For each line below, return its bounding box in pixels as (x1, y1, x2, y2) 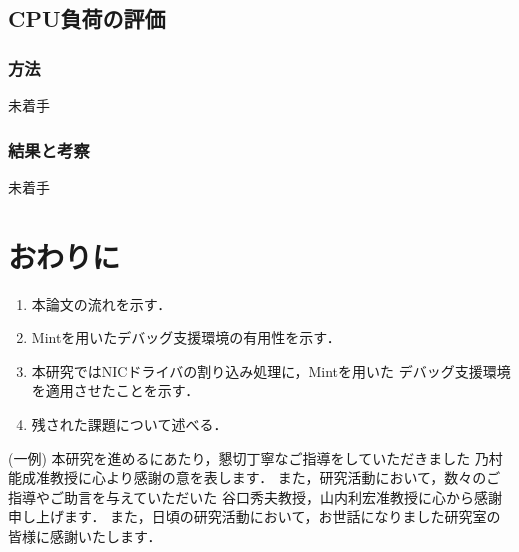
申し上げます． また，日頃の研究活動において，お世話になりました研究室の (8, 506, 501, 527)
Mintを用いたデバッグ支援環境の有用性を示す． (31, 327, 341, 348)
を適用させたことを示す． (31, 380, 200, 401)
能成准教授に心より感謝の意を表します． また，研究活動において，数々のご (8, 467, 501, 488)
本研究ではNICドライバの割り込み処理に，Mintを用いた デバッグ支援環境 (31, 360, 511, 381)
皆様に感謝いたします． (8, 525, 162, 546)
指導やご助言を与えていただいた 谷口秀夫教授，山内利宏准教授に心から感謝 (8, 486, 502, 507)
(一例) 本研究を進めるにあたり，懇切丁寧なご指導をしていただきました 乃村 (8, 447, 503, 468)
